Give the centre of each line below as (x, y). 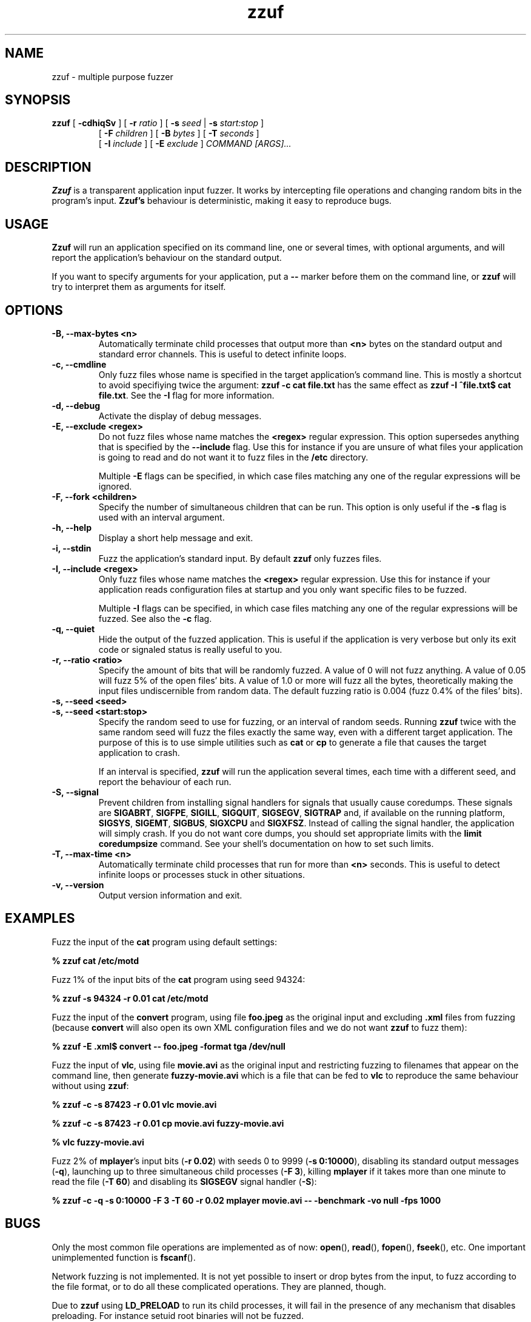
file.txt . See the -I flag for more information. (186, 395)
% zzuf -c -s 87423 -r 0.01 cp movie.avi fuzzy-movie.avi (168, 1123)
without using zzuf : (90, 1085)
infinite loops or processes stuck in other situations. (202, 874)
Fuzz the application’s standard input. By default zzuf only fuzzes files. (240, 558)
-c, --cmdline (79, 364)
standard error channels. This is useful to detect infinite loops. (222, 354)
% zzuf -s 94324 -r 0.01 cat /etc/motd (130, 998)
